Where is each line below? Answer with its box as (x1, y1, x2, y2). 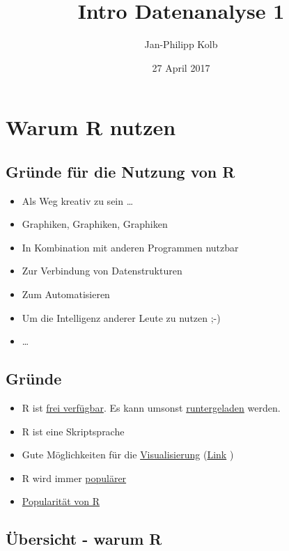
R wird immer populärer (22, 470, 127, 485)
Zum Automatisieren (22, 287, 110, 302)
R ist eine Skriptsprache (22, 424, 125, 438)
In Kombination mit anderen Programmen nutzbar (22, 240, 239, 254)
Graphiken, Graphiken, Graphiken (22, 217, 168, 231)
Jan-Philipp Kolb (144, 37, 218, 52)
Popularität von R (22, 494, 100, 509)
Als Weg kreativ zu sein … (22, 193, 134, 208)
